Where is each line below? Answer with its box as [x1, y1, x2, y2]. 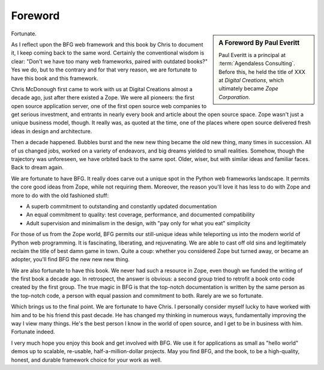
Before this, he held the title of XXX [218, 68, 306, 75]
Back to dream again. [11, 164, 64, 171]
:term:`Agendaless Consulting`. [218, 60, 295, 67]
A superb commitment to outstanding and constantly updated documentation [26, 202, 217, 210]
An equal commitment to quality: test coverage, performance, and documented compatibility [26, 211, 255, 219]
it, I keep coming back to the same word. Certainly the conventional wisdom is [11, 49, 205, 56]
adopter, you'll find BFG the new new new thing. [11, 256, 130, 263]
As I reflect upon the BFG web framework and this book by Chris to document [11, 41, 203, 48]
